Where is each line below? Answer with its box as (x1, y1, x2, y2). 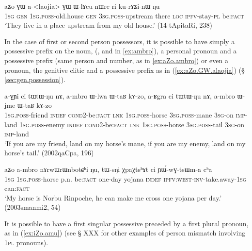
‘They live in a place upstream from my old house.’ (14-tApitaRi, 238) (4, 20, 212, 30)
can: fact (4, 183, 30, 193)
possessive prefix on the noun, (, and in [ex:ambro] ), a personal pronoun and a (4, 46, 237, 56)
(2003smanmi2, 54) (4, 202, 61, 212)
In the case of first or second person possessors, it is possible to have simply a (4, 36, 235, 46)
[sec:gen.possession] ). (4, 74, 65, 84)
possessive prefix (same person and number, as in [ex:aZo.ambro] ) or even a (4, 55, 228, 65)
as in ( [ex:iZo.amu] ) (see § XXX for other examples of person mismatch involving (4, 228, 246, 238)
